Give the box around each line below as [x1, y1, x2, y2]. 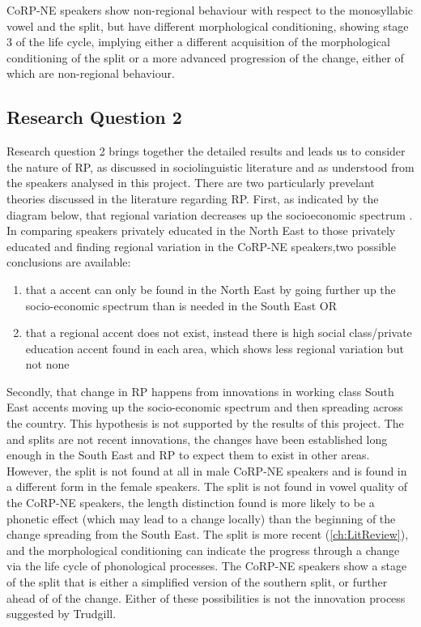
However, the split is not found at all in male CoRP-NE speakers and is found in [6, 462, 407, 479]
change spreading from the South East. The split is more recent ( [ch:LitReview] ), [6, 526, 409, 543]
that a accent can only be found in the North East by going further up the [25, 280, 396, 297]
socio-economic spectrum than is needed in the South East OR [25, 296, 337, 313]
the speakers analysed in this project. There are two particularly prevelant [6, 174, 375, 191]
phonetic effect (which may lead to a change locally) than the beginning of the [6, 510, 396, 527]
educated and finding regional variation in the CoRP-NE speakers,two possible [6, 237, 396, 254]
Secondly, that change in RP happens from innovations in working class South [6, 382, 394, 399]
